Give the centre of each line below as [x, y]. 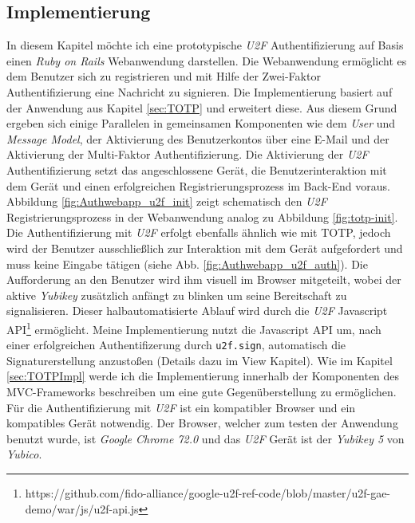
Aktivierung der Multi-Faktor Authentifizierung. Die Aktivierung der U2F [188, 154]
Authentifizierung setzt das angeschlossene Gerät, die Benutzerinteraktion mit [197, 169]
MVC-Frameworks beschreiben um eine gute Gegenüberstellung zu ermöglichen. [202, 391]
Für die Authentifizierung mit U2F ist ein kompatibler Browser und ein [181, 407]
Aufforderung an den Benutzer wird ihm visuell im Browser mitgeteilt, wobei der [204, 279]
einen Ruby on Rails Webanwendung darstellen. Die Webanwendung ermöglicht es [207, 60]
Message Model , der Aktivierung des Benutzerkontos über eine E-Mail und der [198, 138]
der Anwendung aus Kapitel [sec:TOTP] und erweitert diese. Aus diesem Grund [202, 107]
